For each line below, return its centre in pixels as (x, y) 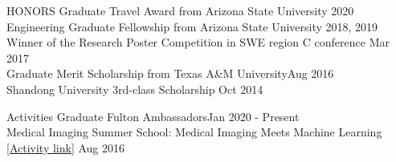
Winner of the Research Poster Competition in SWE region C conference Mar (198, 42)
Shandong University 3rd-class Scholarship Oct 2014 (135, 89)
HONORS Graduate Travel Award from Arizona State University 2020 (180, 10)
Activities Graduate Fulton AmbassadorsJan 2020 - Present (153, 116)
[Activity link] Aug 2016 (66, 147)
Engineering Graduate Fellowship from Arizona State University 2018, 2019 (192, 26)
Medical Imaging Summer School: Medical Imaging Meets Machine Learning (194, 132)
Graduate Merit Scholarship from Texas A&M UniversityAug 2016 (170, 73)
